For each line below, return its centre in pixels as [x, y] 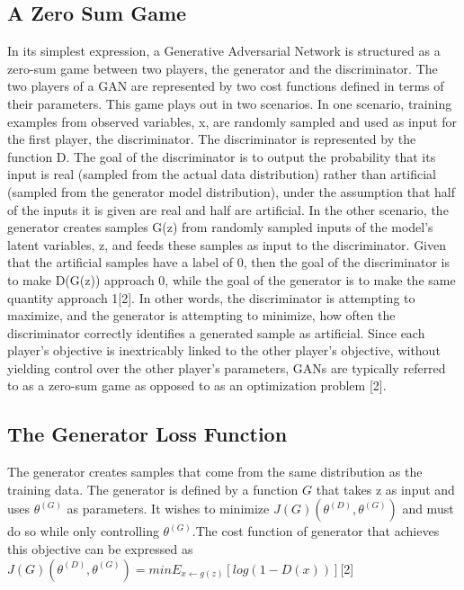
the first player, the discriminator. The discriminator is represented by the [212, 139]
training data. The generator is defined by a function [153, 489]
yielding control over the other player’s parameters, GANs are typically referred [227, 367]
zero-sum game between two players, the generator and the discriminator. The [223, 68]
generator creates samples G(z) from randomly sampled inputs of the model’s [220, 227]
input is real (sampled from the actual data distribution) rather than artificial [222, 174]
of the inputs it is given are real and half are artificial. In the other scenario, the [228, 209]
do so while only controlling [83, 531]
